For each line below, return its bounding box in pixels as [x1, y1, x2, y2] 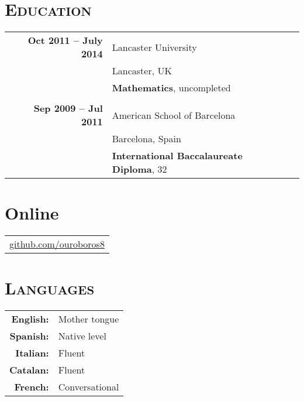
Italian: [15, 346, 49, 360]
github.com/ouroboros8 [9, 237, 105, 251]
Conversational [58, 380, 119, 394]
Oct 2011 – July [27, 33, 103, 47]
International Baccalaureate [112, 149, 243, 163]
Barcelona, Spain [112, 132, 181, 146]
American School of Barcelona [112, 108, 236, 122]
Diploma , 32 [112, 162, 167, 176]
